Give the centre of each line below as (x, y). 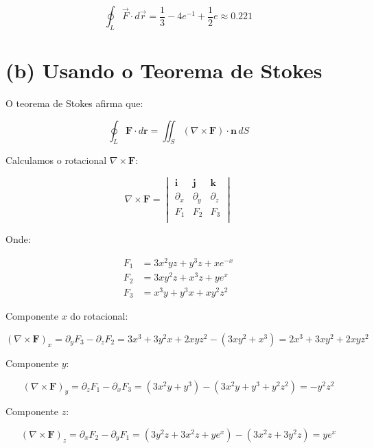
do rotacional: (99, 316)
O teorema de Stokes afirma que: (74, 103)
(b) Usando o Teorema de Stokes (164, 70)
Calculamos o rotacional (56, 160)
